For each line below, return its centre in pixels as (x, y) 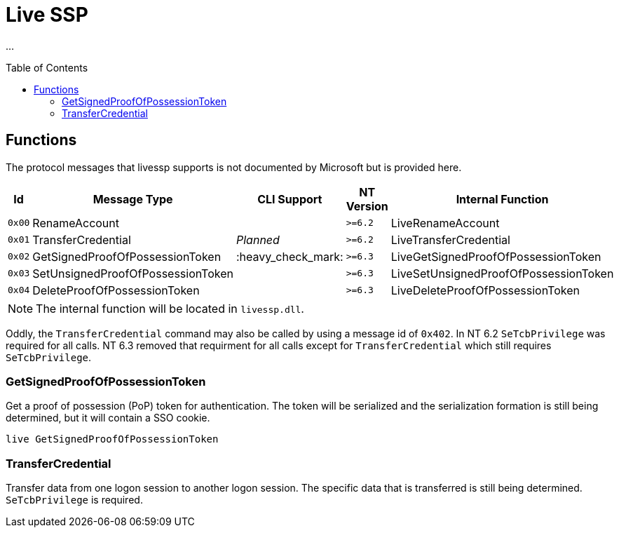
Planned (258, 239)
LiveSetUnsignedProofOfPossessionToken (502, 273)
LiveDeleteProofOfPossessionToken (485, 290)
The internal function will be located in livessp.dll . (170, 308)
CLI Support (290, 199)
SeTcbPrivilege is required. (74, 500)
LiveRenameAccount (445, 223)
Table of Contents (47, 67)
